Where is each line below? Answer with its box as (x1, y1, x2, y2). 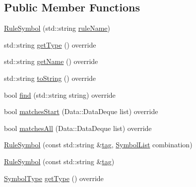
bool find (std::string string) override (4, 89, 116, 100)
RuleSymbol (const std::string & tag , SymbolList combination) (4, 139, 193, 150)
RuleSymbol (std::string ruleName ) (4, 23, 110, 33)
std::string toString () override (4, 72, 96, 83)
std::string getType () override (4, 39, 96, 50)
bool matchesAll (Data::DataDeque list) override (4, 123, 152, 133)
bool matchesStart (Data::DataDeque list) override (4, 106, 158, 117)
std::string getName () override (4, 56, 98, 66)
